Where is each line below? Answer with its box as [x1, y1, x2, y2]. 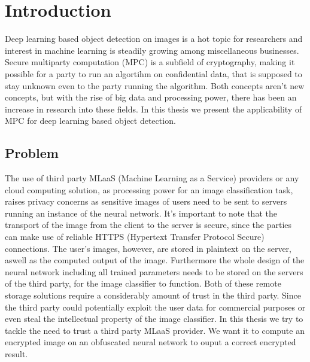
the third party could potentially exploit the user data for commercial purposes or [5, 300, 306, 313]
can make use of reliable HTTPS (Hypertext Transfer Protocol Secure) [5, 230, 265, 243]
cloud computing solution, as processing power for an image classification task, [5, 183, 293, 196]
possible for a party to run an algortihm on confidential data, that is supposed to [5, 67, 302, 80]
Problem [5, 144, 59, 162]
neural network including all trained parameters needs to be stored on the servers [5, 265, 303, 278]
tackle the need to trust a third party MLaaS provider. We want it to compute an [5, 324, 305, 336]
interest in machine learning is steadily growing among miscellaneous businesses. [5, 44, 299, 56]
